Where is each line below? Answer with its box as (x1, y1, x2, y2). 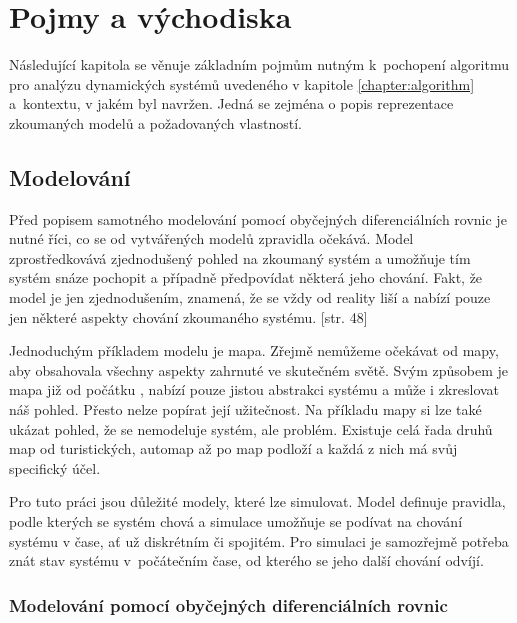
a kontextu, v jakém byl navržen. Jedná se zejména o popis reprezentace (9, 93, 454, 114)
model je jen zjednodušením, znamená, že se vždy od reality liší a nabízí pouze (9, 287, 491, 308)
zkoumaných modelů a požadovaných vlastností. (9, 112, 302, 133)
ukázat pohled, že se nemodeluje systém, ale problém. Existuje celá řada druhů (9, 418, 493, 439)
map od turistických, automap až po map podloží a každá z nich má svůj (9, 438, 458, 459)
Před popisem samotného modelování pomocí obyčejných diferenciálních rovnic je (9, 208, 507, 229)
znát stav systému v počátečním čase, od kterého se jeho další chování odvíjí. (9, 550, 484, 571)
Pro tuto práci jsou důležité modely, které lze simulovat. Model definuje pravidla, (9, 491, 506, 512)
